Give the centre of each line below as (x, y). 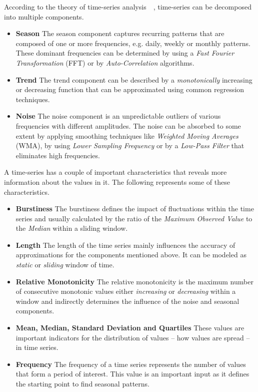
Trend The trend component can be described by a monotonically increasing (134, 79)
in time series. (37, 347)
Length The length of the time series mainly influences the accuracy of (125, 245)
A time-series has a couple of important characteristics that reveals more (115, 172)
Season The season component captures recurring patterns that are (120, 33)
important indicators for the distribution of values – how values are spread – (133, 337)
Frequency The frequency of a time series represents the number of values (131, 364)
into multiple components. (44, 16)
